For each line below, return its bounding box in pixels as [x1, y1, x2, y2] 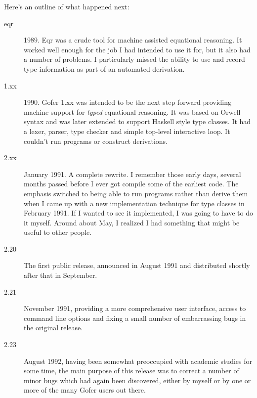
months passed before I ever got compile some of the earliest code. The [24, 178, 239, 189]
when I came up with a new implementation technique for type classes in [24, 198, 245, 208]
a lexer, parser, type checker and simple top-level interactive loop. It [24, 126, 230, 136]
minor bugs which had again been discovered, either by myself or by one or [24, 375, 251, 385]
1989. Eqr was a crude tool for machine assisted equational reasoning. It [24, 35, 242, 45]
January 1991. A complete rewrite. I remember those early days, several [24, 169, 241, 179]
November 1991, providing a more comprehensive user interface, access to [24, 303, 246, 313]
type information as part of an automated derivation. [24, 63, 185, 74]
